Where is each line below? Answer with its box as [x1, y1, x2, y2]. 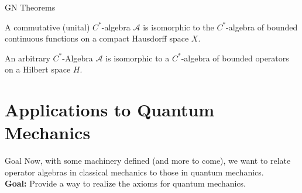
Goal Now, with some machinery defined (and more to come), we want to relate [5, 154, 291, 167]
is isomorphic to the [143, 20, 214, 33]
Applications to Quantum [5, 98, 215, 122]
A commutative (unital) [5, 20, 90, 33]
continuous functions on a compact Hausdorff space [5, 32, 189, 44]
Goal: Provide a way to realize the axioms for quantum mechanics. [5, 177, 246, 189]
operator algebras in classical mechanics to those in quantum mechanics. [5, 166, 264, 178]
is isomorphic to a [105, 51, 170, 64]
